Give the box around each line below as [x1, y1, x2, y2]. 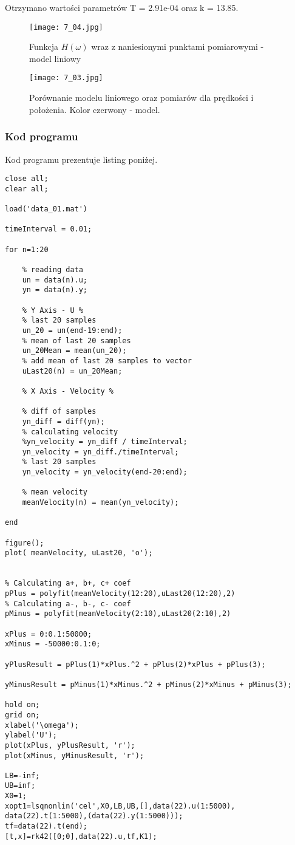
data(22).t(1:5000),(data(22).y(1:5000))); [5, 812, 183, 821]
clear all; [5, 184, 49, 193]
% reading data [22, 265, 83, 274]
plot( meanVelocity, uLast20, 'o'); [5, 549, 153, 558]
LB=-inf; [5, 771, 40, 780]
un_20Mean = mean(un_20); [22, 346, 127, 355]
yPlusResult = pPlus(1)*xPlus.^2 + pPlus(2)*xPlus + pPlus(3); [5, 660, 266, 669]
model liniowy [29, 52, 81, 64]
